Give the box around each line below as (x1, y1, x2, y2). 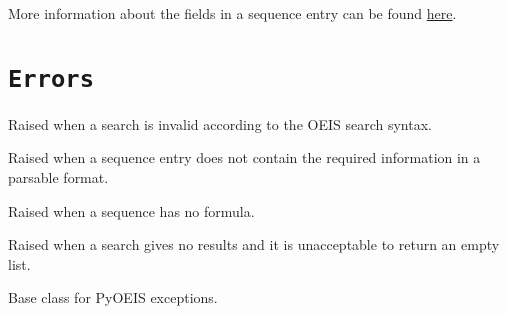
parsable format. (8, 167, 109, 188)
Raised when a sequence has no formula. (8, 200, 255, 221)
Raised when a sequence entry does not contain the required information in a (8, 147, 481, 168)
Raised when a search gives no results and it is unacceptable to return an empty (8, 234, 500, 255)
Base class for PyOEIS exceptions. (8, 287, 218, 308)
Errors (8, 64, 94, 93)
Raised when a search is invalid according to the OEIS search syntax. (8, 113, 432, 134)
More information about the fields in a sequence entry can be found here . (8, 3, 457, 23)
